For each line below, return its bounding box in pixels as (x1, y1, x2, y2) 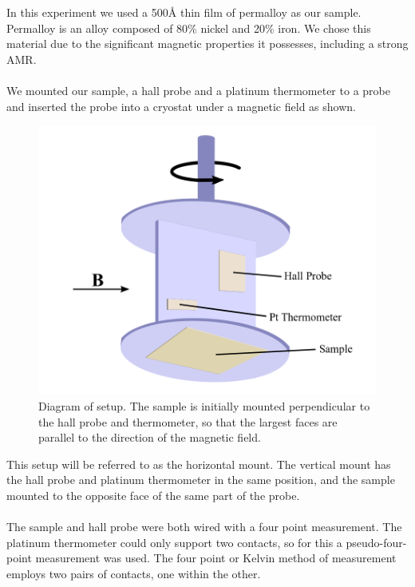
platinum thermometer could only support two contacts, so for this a (6, 533, 342, 550)
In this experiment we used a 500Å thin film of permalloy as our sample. (6, 4, 362, 20)
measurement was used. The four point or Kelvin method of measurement (35, 549, 397, 566)
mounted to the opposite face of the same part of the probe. (6, 487, 300, 504)
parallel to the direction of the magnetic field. (38, 429, 261, 446)
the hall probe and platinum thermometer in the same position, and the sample (6, 471, 395, 488)
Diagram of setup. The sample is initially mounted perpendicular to (38, 398, 370, 414)
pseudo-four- (346, 533, 407, 550)
